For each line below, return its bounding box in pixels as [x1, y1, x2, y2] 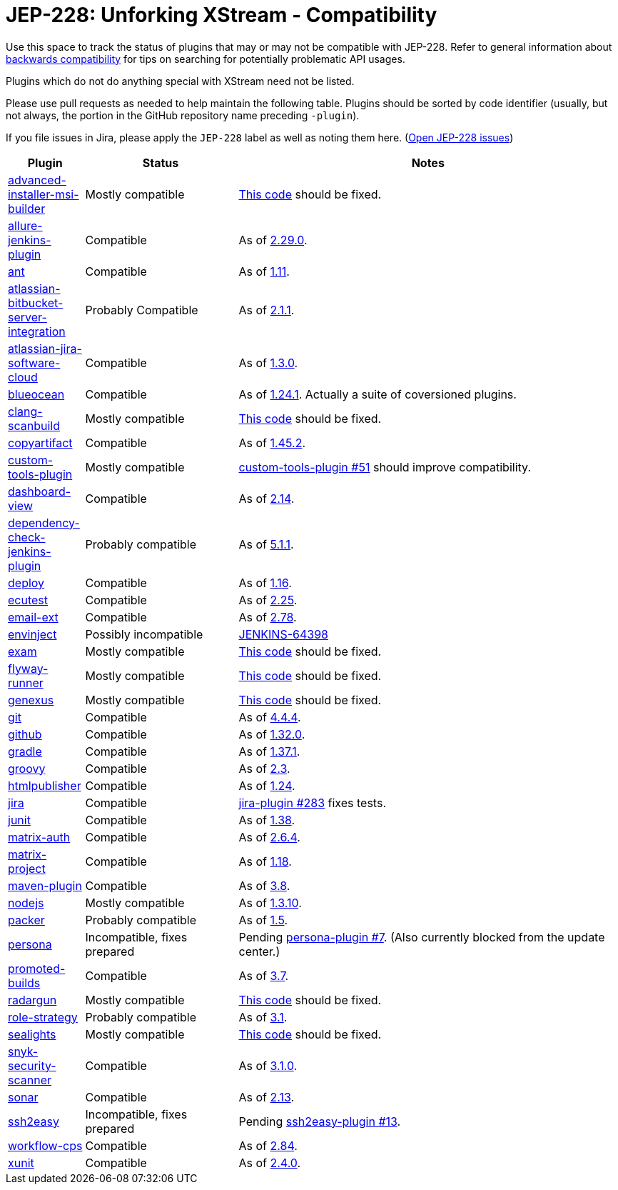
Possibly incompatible [85, 626, 203, 641]
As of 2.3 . [238, 761, 290, 776]
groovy [8, 761, 46, 776]
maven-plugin [8, 878, 82, 893]
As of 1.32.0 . [238, 726, 305, 741]
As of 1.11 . [238, 264, 290, 279]
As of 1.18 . [238, 854, 292, 869]
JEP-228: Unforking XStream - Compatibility [6, 3, 437, 27]
